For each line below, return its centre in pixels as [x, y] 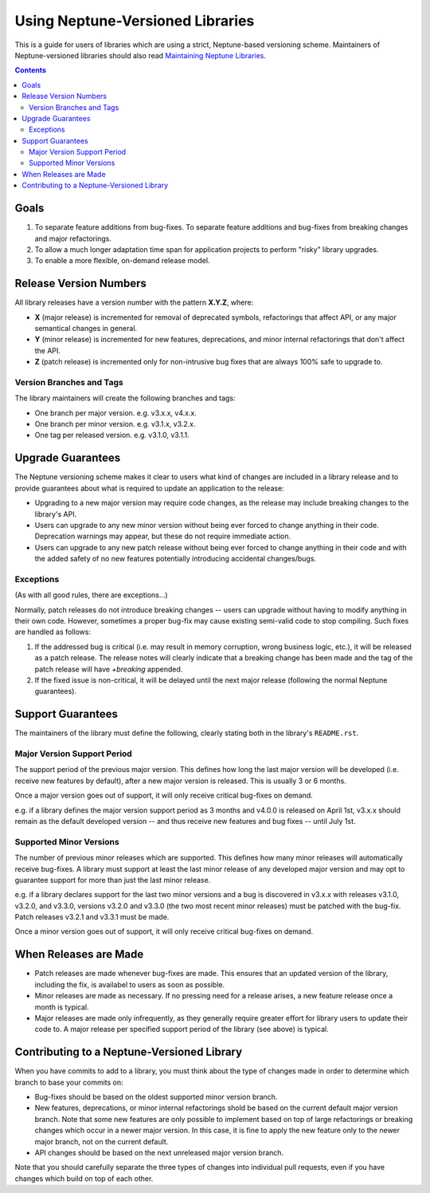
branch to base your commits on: [69, 1082]
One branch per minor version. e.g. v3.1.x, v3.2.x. [115, 424]
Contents [31, 70]
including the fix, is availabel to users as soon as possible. [130, 984]
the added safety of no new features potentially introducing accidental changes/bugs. [176, 559]
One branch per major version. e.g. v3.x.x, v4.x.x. [115, 413]
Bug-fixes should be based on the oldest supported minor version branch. [156, 1097]
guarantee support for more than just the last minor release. [113, 880]
